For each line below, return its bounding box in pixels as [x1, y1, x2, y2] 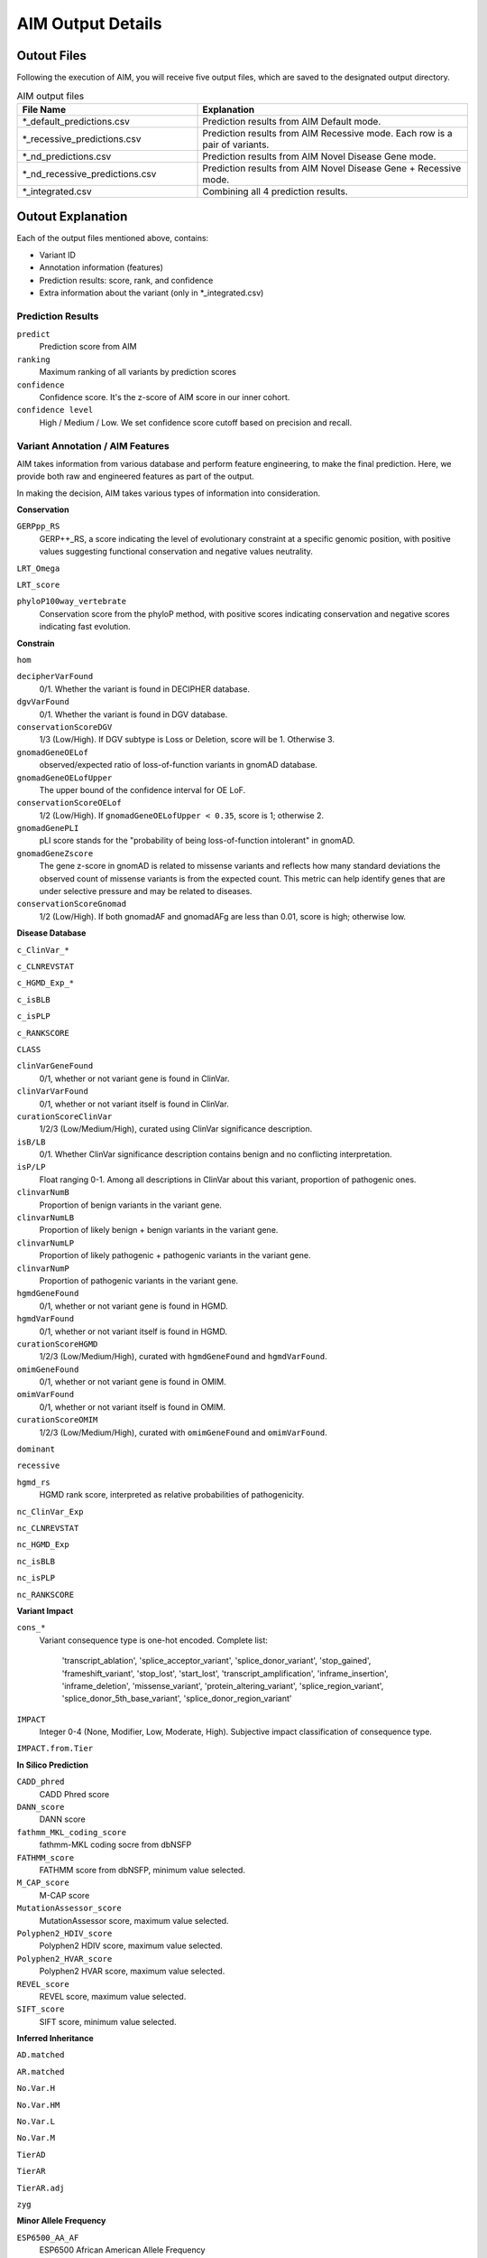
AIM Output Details [16, 14, 162, 33]
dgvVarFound [16, 696, 69, 707]
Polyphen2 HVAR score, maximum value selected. [39, 1965, 225, 1977]
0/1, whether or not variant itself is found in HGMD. [39, 1326, 228, 1337]
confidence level [16, 405, 94, 415]
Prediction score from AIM [39, 341, 137, 352]
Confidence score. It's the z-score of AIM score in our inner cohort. [39, 392, 290, 402]
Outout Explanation [16, 209, 128, 225]
